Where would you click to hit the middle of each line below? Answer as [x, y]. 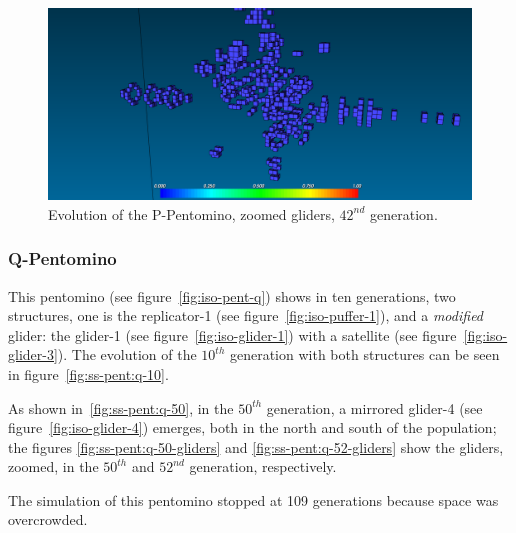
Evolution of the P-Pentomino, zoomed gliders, [191, 213]
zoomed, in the [53, 466]
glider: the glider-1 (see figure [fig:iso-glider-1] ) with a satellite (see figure [232, 334]
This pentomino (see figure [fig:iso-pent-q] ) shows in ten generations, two [232, 295]
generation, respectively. [263, 466]
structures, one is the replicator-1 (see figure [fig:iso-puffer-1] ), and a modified [246, 315]
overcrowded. [48, 519]
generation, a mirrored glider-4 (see [374, 407]
